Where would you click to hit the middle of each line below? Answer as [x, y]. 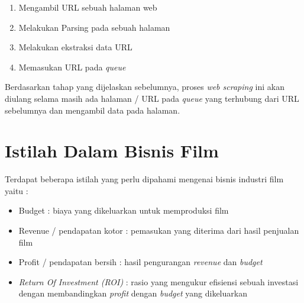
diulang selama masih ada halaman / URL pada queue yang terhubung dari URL [152, 98]
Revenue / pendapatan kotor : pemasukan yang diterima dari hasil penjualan [159, 231]
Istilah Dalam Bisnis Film [112, 151]
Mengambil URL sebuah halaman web [88, 7]
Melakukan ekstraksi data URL [75, 47]
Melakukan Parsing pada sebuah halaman [94, 27]
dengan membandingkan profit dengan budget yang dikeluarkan [133, 293]
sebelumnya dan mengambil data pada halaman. [93, 110]
